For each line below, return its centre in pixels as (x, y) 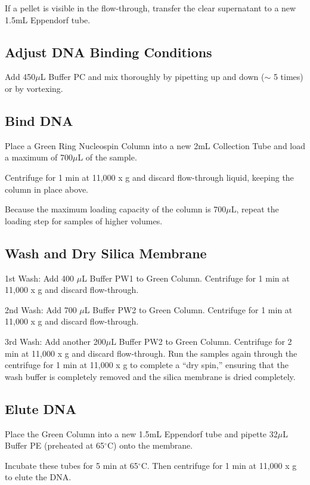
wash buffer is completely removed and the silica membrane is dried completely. (150, 376)
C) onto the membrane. (150, 445)
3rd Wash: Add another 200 (55, 341)
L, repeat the (255, 209)
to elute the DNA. (38, 477)
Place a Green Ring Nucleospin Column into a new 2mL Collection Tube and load (155, 145)
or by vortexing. (34, 88)
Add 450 (20, 77)
